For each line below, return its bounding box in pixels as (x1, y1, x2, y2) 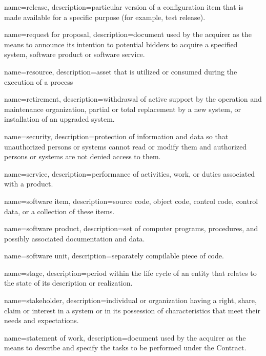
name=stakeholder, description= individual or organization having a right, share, (4, 295, 257, 306)
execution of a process (4, 76, 73, 87)
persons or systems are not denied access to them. (4, 151, 161, 162)
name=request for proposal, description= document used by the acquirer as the (4, 29, 252, 40)
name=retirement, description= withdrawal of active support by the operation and (4, 93, 262, 104)
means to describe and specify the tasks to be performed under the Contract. (4, 342, 247, 353)
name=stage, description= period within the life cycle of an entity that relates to (4, 267, 257, 278)
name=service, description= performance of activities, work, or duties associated (4, 168, 255, 179)
